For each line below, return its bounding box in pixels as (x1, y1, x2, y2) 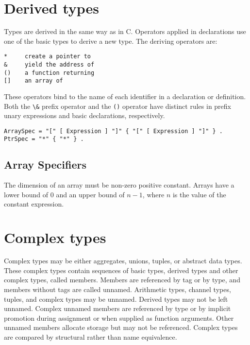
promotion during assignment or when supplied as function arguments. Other (4, 312, 234, 323)
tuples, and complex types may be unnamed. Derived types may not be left (4, 293, 228, 304)
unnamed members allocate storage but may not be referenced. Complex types (4, 322, 238, 332)
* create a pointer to (4, 53, 91, 60)
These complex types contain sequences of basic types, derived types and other (4, 265, 238, 275)
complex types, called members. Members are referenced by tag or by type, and (4, 275, 240, 285)
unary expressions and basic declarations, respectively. (4, 110, 165, 121)
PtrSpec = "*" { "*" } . (4, 136, 84, 143)
